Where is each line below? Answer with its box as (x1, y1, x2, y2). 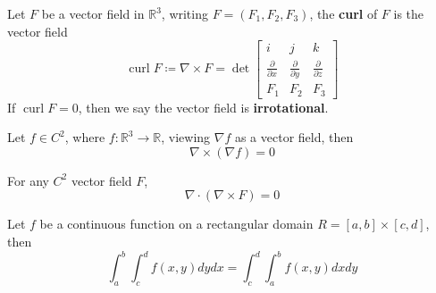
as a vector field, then (234, 128, 354, 146)
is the (393, 4, 424, 22)
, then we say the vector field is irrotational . (78, 97, 329, 116)
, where (64, 128, 105, 146)
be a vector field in (41, 4, 145, 22)
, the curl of (309, 4, 378, 22)
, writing (161, 4, 208, 22)
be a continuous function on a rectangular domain (39, 214, 314, 233)
